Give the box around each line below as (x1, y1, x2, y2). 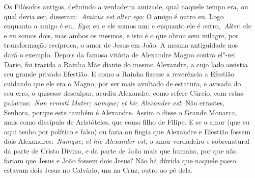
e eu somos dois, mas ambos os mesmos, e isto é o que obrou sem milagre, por (4, 30, 239, 40)
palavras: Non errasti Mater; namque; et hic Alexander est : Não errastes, (4, 97, 225, 107)
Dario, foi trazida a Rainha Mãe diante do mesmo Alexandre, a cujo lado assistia (4, 59, 248, 69)
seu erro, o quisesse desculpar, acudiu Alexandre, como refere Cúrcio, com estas (4, 88, 243, 98)
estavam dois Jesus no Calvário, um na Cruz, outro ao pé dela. (4, 165, 193, 175)
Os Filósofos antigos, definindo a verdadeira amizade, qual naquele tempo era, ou (4, 1, 248, 11)
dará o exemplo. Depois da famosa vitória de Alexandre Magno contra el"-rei (4, 49, 235, 59)
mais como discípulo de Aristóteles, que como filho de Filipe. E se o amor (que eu (4, 117, 250, 127)
